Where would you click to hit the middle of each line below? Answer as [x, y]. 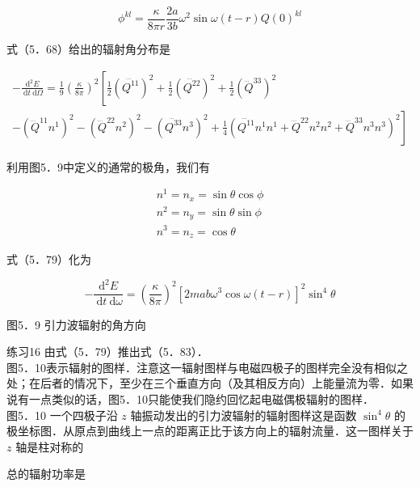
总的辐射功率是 [46, 474]
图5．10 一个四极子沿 [62, 415]
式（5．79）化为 [49, 259]
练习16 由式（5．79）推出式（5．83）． [107, 351]
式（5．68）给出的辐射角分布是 [88, 49]
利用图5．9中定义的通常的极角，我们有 [108, 166]
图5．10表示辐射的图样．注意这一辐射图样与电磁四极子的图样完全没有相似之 [207, 367]
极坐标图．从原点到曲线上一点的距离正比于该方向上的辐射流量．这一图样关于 [210, 431]
